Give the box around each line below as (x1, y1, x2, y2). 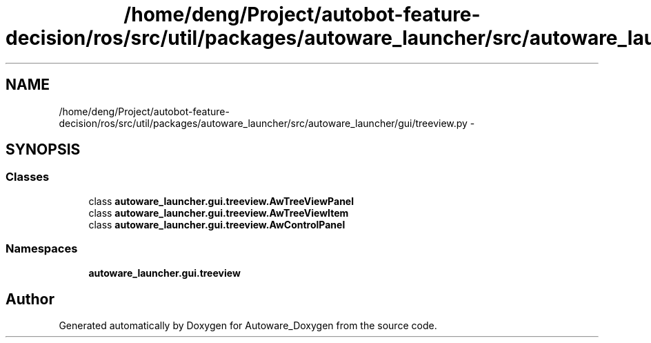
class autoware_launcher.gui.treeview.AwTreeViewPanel (88, 195, 354, 207)
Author (6, 290, 54, 308)
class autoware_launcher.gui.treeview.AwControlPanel (88, 218, 345, 231)
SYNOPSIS (6, 141, 81, 159)
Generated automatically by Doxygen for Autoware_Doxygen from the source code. (59, 320, 437, 332)
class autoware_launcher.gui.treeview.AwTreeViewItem (88, 206, 349, 219)
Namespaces (6, 242, 78, 256)
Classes (6, 170, 50, 184)
